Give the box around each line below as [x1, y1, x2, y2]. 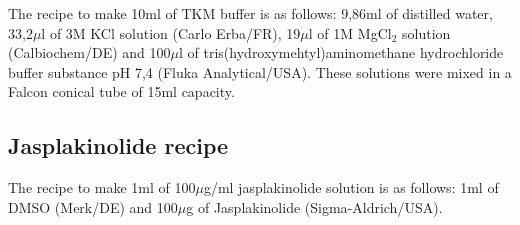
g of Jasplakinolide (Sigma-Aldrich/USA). [186, 196, 443, 217]
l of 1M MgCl [308, 22, 392, 43]
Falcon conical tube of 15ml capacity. [8, 81, 235, 102]
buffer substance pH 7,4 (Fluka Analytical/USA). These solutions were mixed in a [8, 61, 512, 82]
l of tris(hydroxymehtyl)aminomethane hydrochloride [179, 42, 504, 63]
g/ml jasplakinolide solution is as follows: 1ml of [203, 177, 499, 198]
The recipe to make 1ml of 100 [8, 177, 196, 198]
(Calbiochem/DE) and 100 [8, 42, 171, 63]
